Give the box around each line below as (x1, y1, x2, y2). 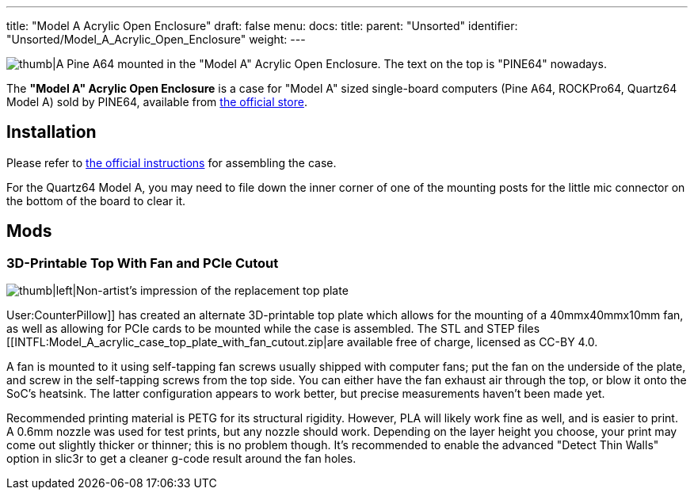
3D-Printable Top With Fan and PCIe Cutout (6, 254, 279, 271)
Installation (6, 122, 97, 143)
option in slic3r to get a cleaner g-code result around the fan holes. (6, 452, 357, 466)
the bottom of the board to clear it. (6, 193, 186, 208)
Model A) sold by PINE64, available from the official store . (6, 95, 307, 109)
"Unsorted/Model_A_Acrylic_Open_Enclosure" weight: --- (6, 32, 306, 46)
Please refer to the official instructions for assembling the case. (6, 155, 337, 170)
